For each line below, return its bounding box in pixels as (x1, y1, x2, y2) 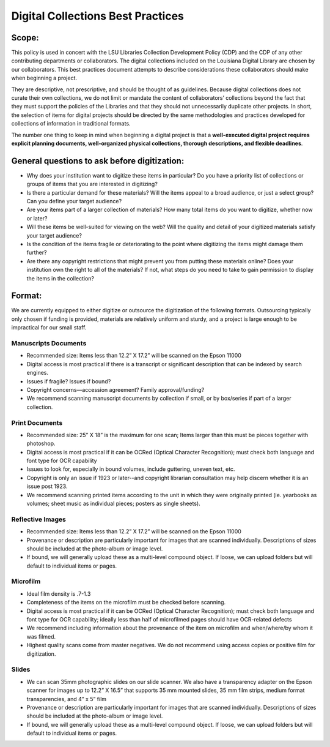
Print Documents (11, 418, 63, 427)
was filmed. (26, 633, 56, 640)
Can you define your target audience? (26, 198, 122, 205)
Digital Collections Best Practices (11, 9, 185, 23)
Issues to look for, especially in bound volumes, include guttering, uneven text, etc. (26, 465, 235, 473)
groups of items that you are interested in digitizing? (26, 181, 158, 188)
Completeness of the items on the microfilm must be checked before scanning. (26, 599, 226, 606)
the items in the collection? (26, 274, 95, 282)
